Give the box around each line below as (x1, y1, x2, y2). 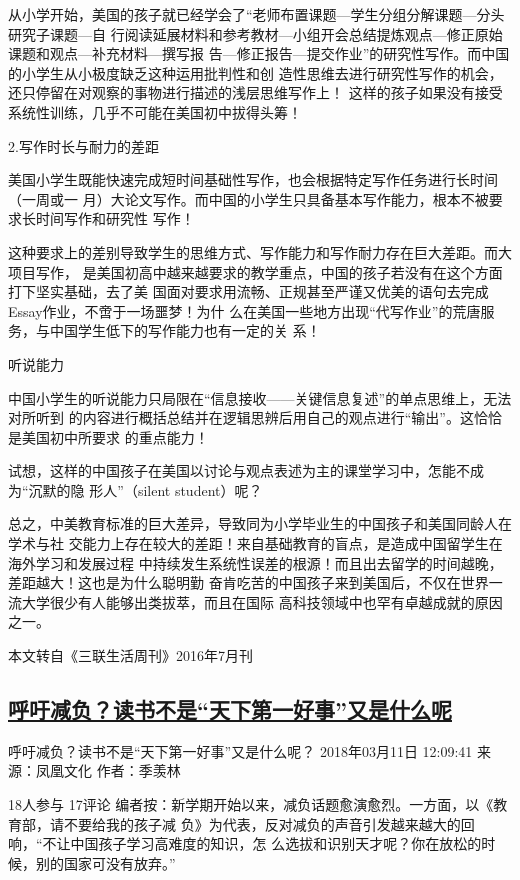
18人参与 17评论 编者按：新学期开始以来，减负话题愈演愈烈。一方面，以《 (8, 794, 494, 815)
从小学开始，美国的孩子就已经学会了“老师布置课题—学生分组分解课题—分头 (8, 4, 505, 24)
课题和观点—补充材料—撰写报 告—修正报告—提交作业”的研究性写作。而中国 (8, 43, 510, 64)
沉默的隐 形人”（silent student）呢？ (28, 479, 263, 500)
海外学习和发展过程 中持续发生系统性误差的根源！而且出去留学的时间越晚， (8, 552, 503, 573)
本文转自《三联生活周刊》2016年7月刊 (8, 645, 253, 666)
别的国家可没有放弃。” (35, 852, 176, 873)
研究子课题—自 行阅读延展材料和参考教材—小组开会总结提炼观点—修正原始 (8, 23, 503, 44)
